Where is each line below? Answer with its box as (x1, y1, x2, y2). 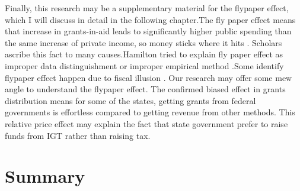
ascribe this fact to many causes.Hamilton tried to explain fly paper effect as (5, 48, 283, 60)
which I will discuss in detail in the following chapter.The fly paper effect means (5, 13, 296, 25)
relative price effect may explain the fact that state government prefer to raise (5, 117, 288, 130)
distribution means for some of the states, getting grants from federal (5, 94, 256, 106)
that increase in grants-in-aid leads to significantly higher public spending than (5, 25, 292, 37)
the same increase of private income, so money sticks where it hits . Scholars (5, 36, 282, 48)
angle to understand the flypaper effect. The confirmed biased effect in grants (5, 83, 286, 95)
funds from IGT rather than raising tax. (5, 129, 151, 141)
